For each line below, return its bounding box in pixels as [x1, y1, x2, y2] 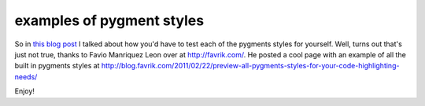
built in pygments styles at [14, 61, 100, 71]
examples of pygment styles [14, 12, 205, 29]
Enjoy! [14, 86, 35, 96]
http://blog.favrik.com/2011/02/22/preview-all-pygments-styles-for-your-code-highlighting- [101, 61, 400, 71]
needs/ [14, 71, 38, 82]
